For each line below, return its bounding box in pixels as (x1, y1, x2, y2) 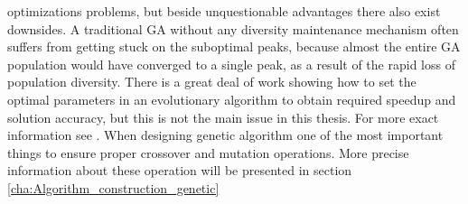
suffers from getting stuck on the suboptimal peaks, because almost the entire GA (7, 37, 461, 56)
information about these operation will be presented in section (7, 161, 352, 180)
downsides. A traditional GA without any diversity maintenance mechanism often (7, 19, 459, 38)
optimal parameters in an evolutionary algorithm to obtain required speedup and (7, 89, 456, 108)
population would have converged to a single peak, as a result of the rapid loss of (7, 54, 455, 73)
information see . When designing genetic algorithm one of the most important (7, 125, 444, 144)
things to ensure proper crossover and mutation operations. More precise (7, 143, 409, 162)
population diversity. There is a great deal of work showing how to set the (7, 72, 417, 91)
